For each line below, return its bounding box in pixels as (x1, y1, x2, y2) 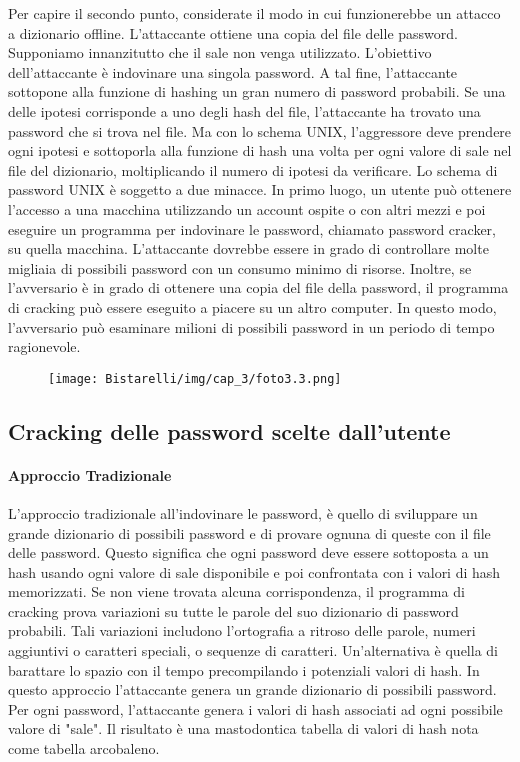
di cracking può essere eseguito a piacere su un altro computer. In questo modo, (8, 296, 497, 317)
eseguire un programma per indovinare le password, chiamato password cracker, (8, 218, 496, 239)
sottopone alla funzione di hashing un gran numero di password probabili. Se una (8, 81, 506, 102)
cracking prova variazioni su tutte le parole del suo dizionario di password (8, 600, 459, 621)
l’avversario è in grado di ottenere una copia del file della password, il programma (8, 277, 509, 298)
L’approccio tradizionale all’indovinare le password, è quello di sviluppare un (8, 502, 478, 523)
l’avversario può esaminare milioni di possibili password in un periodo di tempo (8, 316, 495, 337)
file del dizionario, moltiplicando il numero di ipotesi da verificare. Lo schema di (8, 159, 498, 180)
